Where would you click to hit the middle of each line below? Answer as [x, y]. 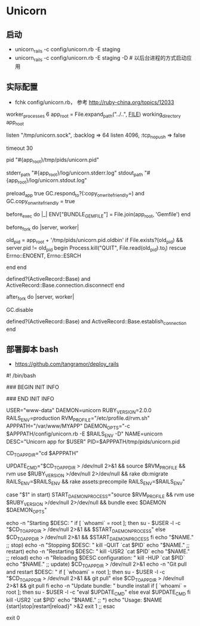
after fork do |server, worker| [40, 297]
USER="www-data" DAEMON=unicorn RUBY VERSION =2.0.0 [79, 411]
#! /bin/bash [21, 376]
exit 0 [13, 618]
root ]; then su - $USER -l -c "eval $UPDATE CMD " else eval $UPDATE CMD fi [99, 593]
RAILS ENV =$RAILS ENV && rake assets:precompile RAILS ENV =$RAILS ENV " [96, 482]
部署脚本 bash [32, 349]
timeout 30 [20, 148]
